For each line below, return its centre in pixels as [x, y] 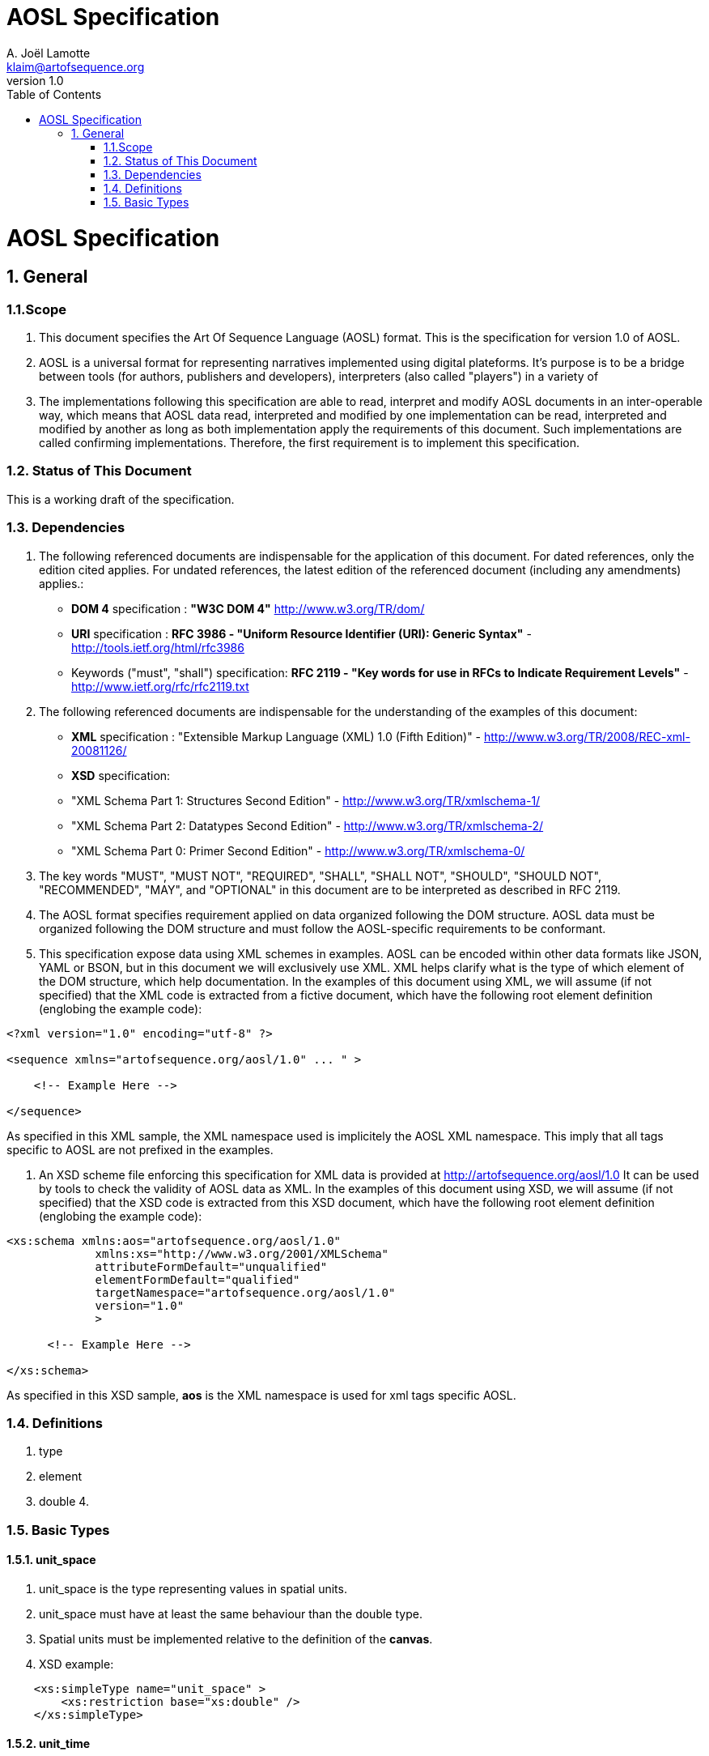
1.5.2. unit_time [49, 1743]
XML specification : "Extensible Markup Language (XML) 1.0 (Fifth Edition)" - [276, 736]
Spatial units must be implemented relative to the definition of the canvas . [236, 1639]
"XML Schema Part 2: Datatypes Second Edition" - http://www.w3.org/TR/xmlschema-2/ [308, 825]
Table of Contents [54, 94]
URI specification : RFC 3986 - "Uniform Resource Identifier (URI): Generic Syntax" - [301, 633]
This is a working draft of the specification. [121, 499]
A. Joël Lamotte [49, 53]
